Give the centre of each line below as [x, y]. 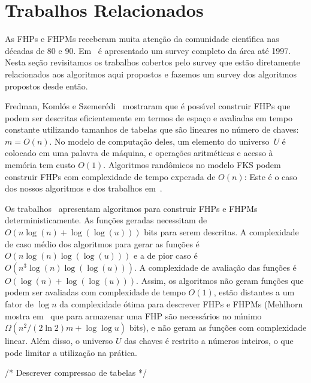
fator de [19, 304]
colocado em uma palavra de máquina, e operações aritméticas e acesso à [139, 153]
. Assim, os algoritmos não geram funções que [220, 280]
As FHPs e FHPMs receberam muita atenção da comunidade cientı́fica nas [142, 39]
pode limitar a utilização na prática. [71, 352]
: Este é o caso [271, 176]
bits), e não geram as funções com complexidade [218, 327]
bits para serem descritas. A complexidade [221, 232]
